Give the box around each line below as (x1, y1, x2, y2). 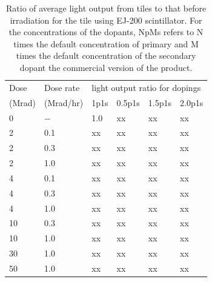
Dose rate (44, 81, 80, 93)
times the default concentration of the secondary (16, 49, 196, 62)
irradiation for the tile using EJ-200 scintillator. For (10, 13, 202, 26)
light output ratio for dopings (91, 81, 201, 93)
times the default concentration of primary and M (13, 37, 199, 50)
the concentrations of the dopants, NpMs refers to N (8, 25, 204, 38)
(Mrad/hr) (44, 96, 84, 109)
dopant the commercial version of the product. (19, 61, 193, 73)
